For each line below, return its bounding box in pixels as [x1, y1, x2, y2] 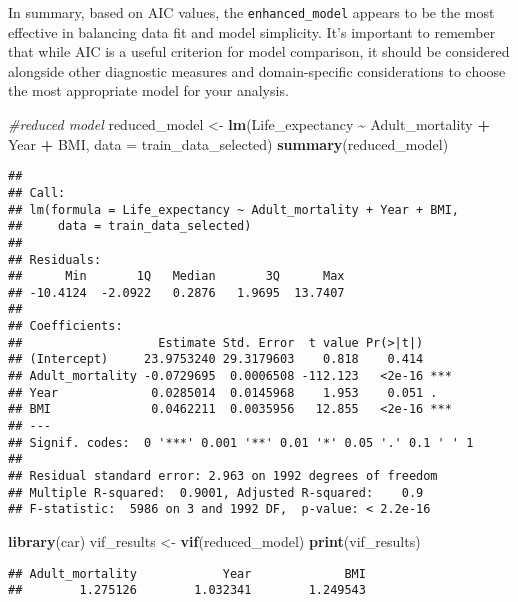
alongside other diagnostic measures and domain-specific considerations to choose [8, 60, 506, 81]
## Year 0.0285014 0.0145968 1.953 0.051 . [8, 385, 438, 400]
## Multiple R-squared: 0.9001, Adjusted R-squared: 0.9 [8, 485, 424, 500]
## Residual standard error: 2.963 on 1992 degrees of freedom [8, 469, 438, 484]
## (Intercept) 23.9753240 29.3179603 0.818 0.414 [8, 352, 424, 367]
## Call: [8, 185, 66, 200]
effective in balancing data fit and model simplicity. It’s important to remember [8, 21, 496, 42]
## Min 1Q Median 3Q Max [8, 269, 345, 284]
